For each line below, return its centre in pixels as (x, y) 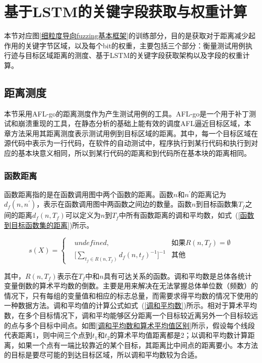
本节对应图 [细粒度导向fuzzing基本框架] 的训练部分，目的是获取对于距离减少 (126, 36)
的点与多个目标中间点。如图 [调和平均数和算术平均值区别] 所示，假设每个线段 (129, 325)
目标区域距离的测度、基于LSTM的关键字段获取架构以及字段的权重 (134, 55)
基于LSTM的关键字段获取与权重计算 (126, 11)
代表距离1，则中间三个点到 (48, 335)
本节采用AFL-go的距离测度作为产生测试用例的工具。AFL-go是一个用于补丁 (127, 113)
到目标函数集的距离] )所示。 (49, 225)
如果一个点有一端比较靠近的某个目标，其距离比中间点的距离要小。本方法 (138, 345)
